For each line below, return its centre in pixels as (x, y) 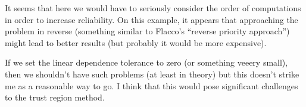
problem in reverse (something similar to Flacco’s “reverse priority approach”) (147, 31)
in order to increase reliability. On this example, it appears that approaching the (152, 19)
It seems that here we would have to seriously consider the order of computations (153, 8)
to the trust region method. (55, 97)
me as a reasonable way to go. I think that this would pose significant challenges (152, 85)
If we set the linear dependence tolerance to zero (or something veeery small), (146, 62)
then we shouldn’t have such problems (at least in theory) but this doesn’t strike (152, 74)
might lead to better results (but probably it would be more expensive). (136, 42)
